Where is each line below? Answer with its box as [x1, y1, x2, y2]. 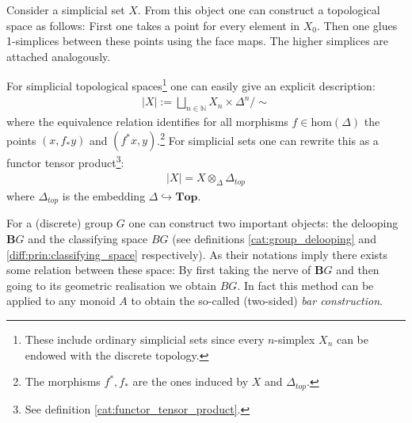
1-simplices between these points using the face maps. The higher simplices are [6, 32, 389, 49]
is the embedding [62, 187, 146, 204]
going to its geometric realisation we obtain [6, 276, 217, 293]
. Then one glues [317, 17, 398, 33]
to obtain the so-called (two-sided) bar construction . [131, 292, 383, 309]
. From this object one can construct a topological [137, 2, 380, 17]
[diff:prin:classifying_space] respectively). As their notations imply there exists [6, 246, 388, 262]
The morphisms [25, 373, 101, 390]
